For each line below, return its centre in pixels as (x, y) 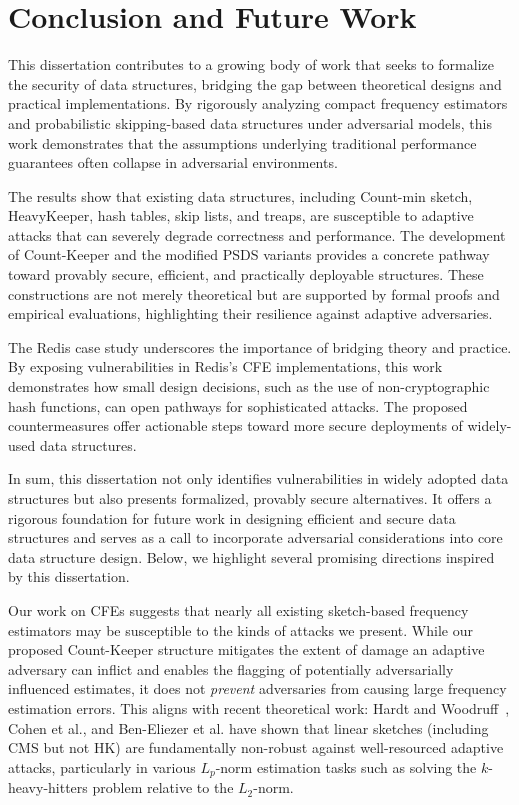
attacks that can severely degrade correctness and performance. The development (257, 234)
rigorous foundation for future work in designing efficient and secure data (232, 517)
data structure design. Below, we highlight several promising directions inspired (251, 556)
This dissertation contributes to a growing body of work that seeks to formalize (251, 64)
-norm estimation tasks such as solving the (346, 766)
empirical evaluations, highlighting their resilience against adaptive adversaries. (250, 313)
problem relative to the (163, 787)
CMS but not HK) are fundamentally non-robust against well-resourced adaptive (256, 747)
